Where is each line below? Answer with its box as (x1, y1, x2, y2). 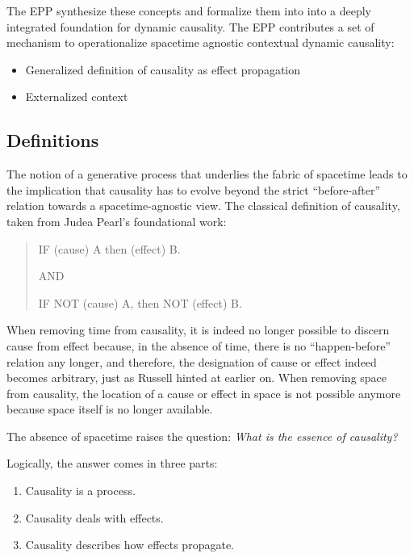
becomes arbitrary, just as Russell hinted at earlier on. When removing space (6, 369, 387, 386)
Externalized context (25, 88, 128, 105)
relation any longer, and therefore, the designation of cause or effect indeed (6, 353, 377, 370)
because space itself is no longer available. (6, 401, 213, 417)
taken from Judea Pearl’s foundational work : (6, 212, 227, 229)
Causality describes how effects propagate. (25, 536, 234, 553)
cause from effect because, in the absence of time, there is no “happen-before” (6, 337, 391, 354)
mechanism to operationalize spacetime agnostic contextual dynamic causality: (6, 34, 395, 51)
